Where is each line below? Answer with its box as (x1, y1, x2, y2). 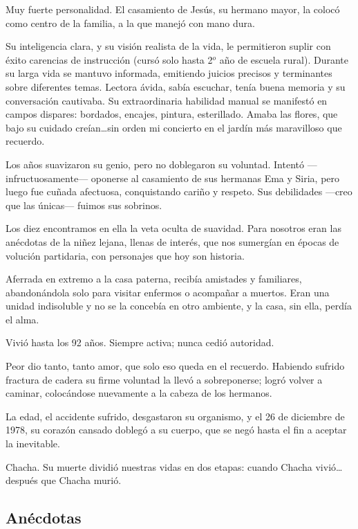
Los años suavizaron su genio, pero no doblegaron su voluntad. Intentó (6, 156, 304, 171)
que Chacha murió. (41, 473, 122, 487)
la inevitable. (6, 436, 60, 451)
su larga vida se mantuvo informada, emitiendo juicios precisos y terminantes (6, 66, 332, 80)
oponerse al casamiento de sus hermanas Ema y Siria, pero (91, 170, 340, 185)
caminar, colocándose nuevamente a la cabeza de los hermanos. (6, 386, 272, 400)
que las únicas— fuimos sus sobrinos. (6, 197, 162, 212)
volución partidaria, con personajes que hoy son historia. (6, 248, 245, 262)
